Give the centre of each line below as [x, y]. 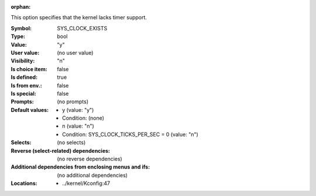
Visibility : [23, 61]
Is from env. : [26, 85]
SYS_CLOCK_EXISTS [82, 28]
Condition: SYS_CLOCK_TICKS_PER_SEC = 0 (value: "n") [130, 134]
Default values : [30, 110]
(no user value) [75, 52]
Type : [18, 36]
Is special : [23, 93]
